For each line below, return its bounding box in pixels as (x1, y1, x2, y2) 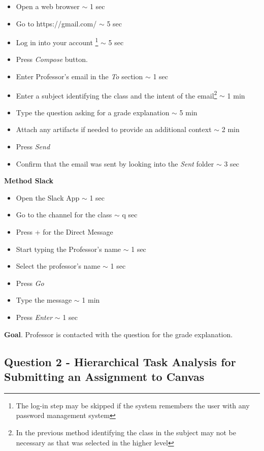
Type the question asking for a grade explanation (16, 107, 170, 117)
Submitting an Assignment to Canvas (4, 368, 205, 384)
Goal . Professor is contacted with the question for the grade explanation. (4, 329, 233, 339)
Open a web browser (16, 1, 80, 11)
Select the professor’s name (16, 261, 101, 271)
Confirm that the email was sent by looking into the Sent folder (16, 158, 214, 169)
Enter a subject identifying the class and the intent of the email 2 (16, 88, 217, 101)
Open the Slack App (16, 192, 80, 203)
